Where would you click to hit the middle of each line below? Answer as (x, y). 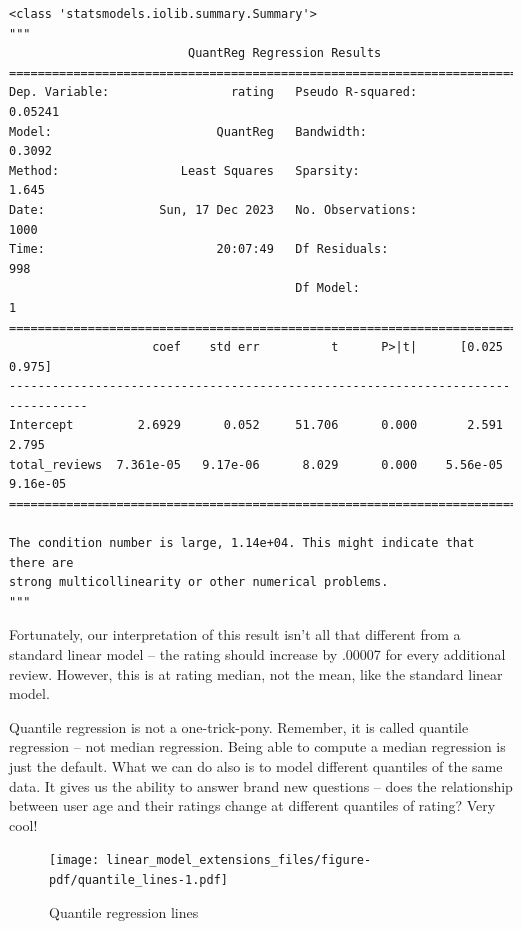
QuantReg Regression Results (284, 53)
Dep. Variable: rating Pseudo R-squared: (213, 92)
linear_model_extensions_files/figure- (239, 860)
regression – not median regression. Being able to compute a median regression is (257, 746)
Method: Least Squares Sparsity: (184, 170)
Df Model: (327, 288)
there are (41, 562)
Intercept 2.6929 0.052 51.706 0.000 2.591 (256, 425)
